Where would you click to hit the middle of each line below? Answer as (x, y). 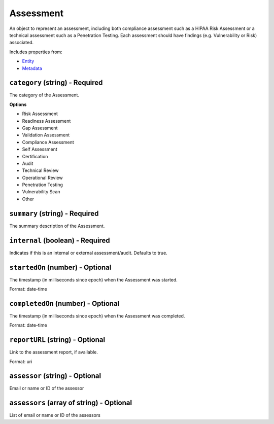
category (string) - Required (56, 83)
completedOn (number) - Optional (64, 304)
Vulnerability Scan (41, 192)
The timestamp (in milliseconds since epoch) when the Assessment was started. (93, 279)
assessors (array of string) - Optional (71, 403)
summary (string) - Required (54, 213)
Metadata (32, 68)
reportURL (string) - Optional (57, 340)
